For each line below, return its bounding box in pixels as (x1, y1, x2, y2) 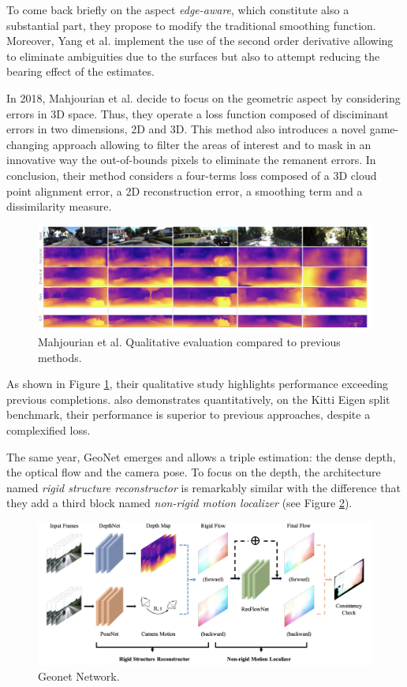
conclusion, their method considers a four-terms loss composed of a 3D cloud (6, 166, 377, 183)
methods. (38, 349, 82, 365)
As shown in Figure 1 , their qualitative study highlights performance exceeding (6, 375, 389, 392)
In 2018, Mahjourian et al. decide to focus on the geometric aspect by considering (6, 89, 401, 106)
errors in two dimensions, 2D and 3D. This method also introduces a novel (6, 121, 366, 137)
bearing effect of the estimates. (6, 63, 155, 80)
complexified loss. (6, 422, 91, 439)
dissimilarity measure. (6, 198, 112, 215)
